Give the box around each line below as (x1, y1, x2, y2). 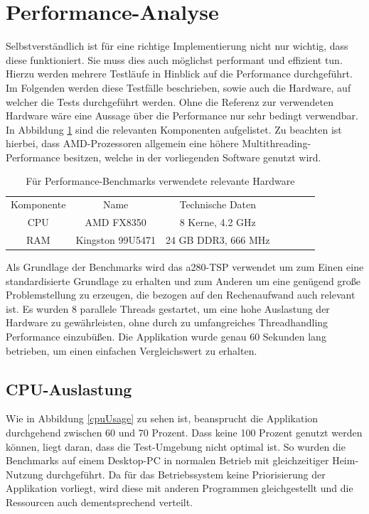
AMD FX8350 (85, 215, 146, 230)
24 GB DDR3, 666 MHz (165, 232, 270, 247)
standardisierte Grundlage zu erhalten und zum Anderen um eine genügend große (6, 273, 361, 288)
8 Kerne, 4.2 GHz (179, 215, 256, 230)
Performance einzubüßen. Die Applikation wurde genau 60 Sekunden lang (6, 329, 326, 344)
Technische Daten (179, 197, 257, 212)
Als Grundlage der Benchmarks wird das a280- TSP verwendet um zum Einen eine (6, 259, 364, 274)
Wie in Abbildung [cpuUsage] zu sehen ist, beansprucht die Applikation (6, 411, 319, 426)
